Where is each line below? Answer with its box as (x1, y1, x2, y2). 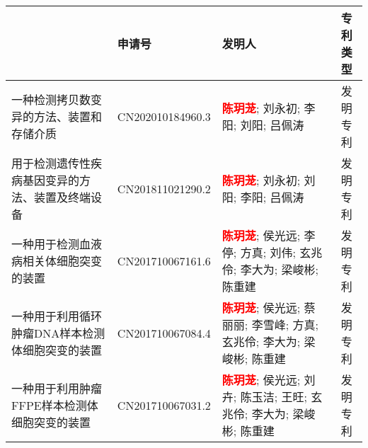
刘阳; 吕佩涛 (240, 117, 304, 133)
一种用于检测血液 (11, 236, 103, 252)
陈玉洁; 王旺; (240, 389, 307, 405)
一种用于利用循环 (11, 308, 103, 324)
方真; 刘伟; (240, 244, 296, 260)
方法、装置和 (34, 108, 103, 125)
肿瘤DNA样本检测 (11, 325, 105, 341)
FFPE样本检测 (11, 397, 87, 413)
